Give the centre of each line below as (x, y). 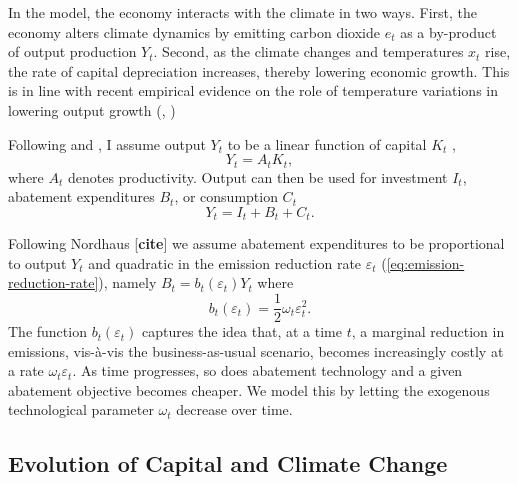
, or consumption (226, 196)
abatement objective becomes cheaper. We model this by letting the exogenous (249, 389)
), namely (127, 282)
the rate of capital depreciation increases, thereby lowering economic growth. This (259, 70)
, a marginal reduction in (428, 331)
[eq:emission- (425, 262)
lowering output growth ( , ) (92, 109)
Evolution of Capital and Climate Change (228, 463)
